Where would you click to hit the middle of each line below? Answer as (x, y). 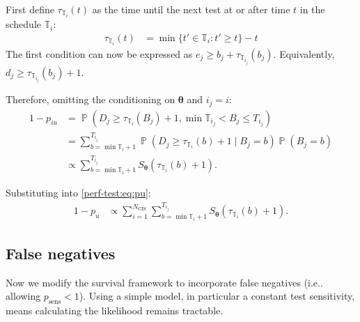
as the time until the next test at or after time (191, 9)
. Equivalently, (304, 53)
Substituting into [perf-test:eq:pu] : (78, 192)
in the (312, 9)
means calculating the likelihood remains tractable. (115, 310)
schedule (24, 24)
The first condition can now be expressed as (99, 53)
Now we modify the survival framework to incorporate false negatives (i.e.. (164, 282)
